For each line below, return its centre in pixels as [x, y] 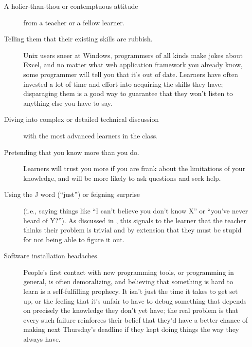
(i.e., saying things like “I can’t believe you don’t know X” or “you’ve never [136, 210]
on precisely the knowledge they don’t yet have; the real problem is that [131, 310]
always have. [42, 339]
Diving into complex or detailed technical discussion [81, 119]
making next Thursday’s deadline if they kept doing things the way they [131, 329]
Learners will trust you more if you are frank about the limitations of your [135, 168]
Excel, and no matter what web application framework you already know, [133, 65]
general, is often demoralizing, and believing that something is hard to [128, 281]
